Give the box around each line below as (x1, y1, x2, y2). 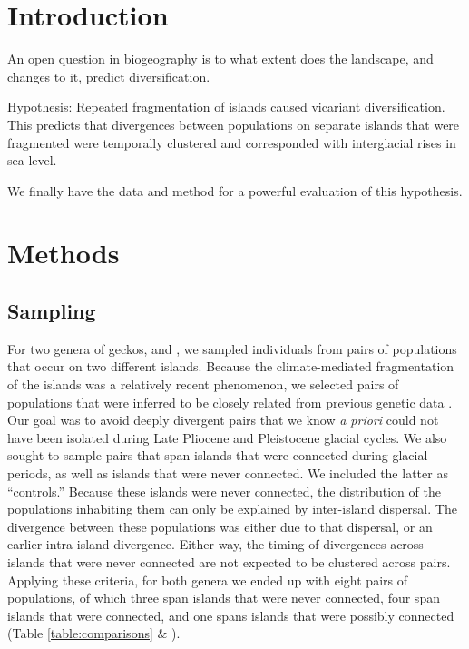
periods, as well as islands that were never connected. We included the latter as (7, 464, 448, 483)
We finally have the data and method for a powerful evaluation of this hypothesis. (7, 181, 463, 200)
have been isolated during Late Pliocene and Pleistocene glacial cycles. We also (7, 428, 447, 447)
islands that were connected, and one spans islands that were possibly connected (7, 605, 454, 624)
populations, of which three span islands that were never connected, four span (7, 588, 440, 607)
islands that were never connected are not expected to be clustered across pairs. (7, 552, 451, 571)
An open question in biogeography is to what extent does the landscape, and (7, 49, 434, 68)
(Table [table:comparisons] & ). (7, 624, 181, 643)
